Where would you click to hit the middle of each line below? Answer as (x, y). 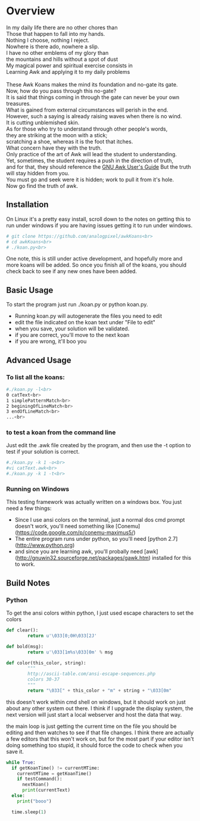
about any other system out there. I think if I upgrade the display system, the (100, 708)
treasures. (19, 103)
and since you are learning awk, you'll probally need (79, 552)
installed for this (171, 558)
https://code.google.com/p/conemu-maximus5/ (75, 532)
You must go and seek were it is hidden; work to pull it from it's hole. (90, 179)
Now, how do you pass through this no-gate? (61, 91)
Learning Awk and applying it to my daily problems (68, 72)
